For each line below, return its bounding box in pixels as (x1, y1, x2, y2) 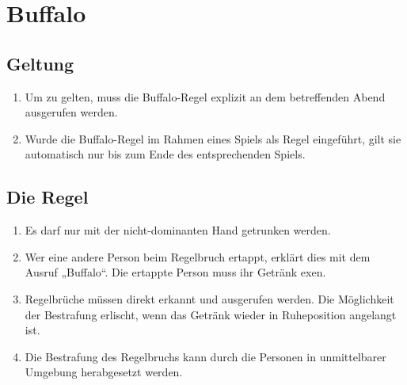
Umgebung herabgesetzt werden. (25, 364, 183, 380)
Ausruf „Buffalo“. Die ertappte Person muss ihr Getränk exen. (25, 264, 326, 280)
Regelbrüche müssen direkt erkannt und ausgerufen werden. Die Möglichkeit (25, 290, 394, 307)
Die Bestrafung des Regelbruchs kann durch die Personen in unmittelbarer (25, 348, 386, 364)
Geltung (6, 51, 74, 75)
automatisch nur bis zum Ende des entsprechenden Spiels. (25, 146, 306, 162)
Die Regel (6, 185, 89, 209)
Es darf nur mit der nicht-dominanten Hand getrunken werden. (25, 222, 331, 238)
